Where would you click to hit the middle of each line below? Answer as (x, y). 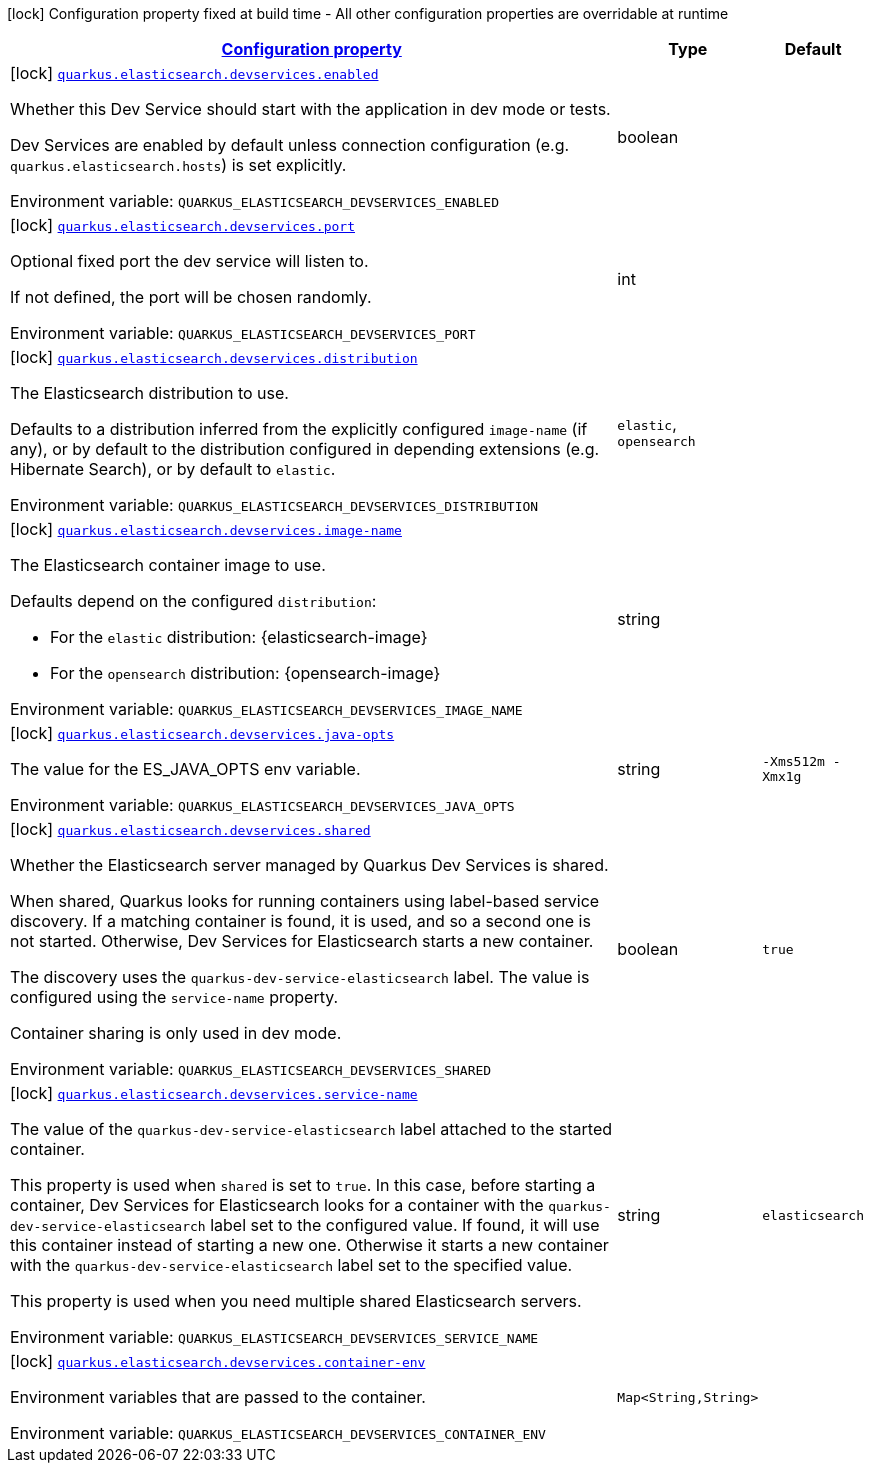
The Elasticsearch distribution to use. (149, 393)
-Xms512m (793, 761)
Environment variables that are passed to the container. (218, 1397)
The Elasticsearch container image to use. (168, 565)
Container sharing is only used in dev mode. (176, 1033)
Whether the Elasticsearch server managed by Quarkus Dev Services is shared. (309, 865)
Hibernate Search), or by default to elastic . (173, 469)
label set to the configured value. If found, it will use (405, 1225)
